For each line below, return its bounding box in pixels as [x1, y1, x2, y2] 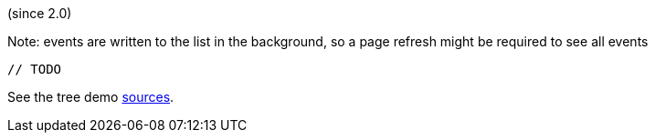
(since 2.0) [7, 5, 72, 21]
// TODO [7, 62, 62, 76]
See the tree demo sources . [7, 89, 174, 105]
